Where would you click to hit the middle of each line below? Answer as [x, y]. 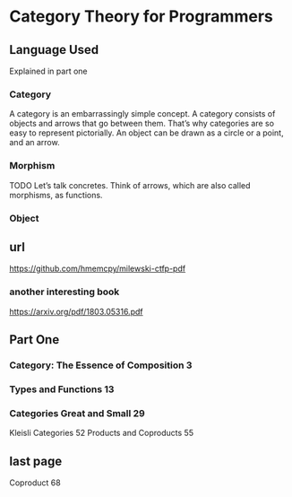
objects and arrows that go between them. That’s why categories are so [142, 124]
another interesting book [64, 292]
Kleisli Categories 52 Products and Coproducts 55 [102, 433]
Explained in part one [48, 71]
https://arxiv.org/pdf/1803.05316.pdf [76, 311]
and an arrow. [34, 143]
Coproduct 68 [35, 483]
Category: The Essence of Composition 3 [101, 365]
